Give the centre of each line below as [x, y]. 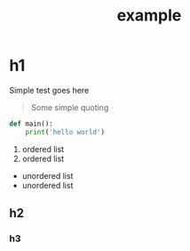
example [149, 16]
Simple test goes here [49, 90]
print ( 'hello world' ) [65, 132]
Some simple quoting [70, 107]
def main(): [31, 124]
